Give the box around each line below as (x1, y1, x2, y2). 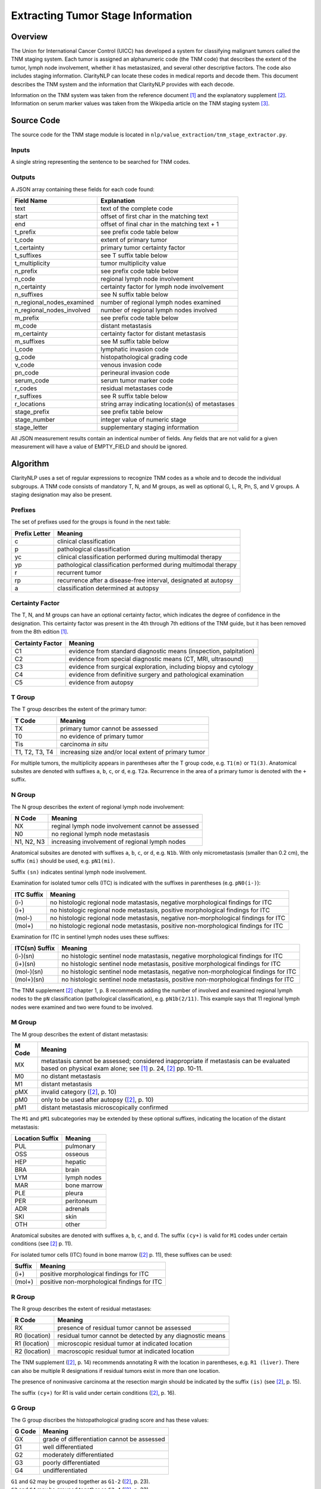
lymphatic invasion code (100, 345, 169, 353)
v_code (14, 360, 35, 369)
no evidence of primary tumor (59, 732, 144, 740)
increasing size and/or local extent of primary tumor (59, 747, 206, 756)
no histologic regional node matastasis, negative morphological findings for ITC (49, 898, 272, 907)
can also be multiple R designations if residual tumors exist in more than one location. (11, 1367, 221, 1374)
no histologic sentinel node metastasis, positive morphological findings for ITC (61, 960, 281, 968)
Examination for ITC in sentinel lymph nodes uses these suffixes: (11, 933, 169, 940)
